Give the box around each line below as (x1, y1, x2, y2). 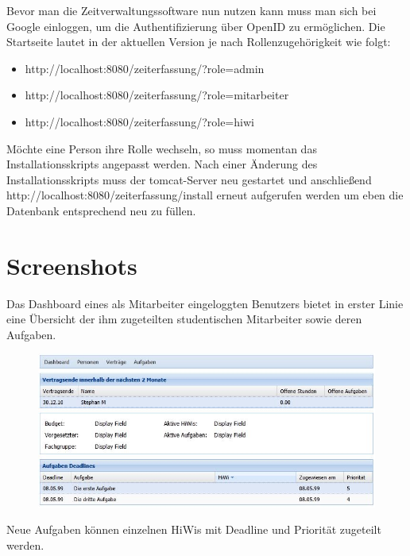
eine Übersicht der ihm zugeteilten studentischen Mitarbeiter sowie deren (6, 311, 362, 327)
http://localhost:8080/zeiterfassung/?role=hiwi (25, 113, 254, 129)
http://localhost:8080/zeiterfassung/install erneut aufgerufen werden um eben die (6, 187, 404, 203)
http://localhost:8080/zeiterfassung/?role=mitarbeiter (25, 87, 289, 103)
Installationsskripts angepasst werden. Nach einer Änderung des (6, 156, 318, 172)
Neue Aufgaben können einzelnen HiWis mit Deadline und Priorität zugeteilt (6, 521, 381, 538)
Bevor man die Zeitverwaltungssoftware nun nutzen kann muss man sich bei (6, 2, 377, 18)
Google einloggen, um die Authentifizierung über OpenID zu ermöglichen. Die (6, 17, 385, 34)
